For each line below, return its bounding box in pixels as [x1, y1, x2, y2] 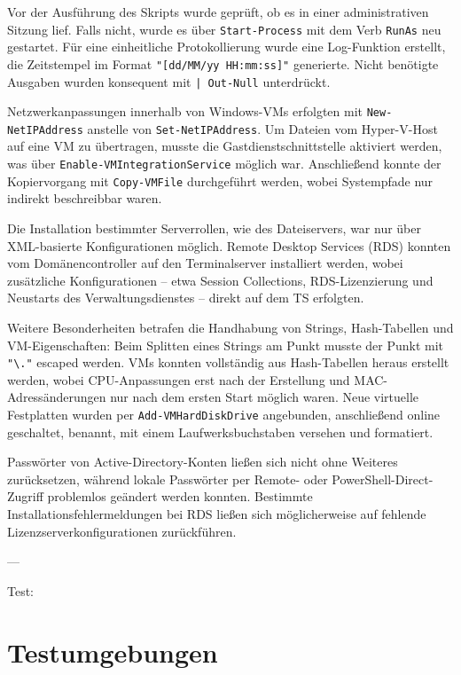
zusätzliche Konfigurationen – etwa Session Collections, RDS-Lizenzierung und [7, 271, 434, 289]
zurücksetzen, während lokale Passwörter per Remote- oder [7, 469, 328, 488]
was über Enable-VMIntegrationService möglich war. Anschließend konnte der [7, 154, 441, 173]
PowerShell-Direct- [332, 469, 434, 488]
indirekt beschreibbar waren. [7, 189, 162, 208]
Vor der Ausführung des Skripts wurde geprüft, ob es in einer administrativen [7, 3, 429, 20]
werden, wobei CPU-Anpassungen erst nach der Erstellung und [7, 370, 350, 389]
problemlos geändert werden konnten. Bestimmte [47, 487, 313, 506]
